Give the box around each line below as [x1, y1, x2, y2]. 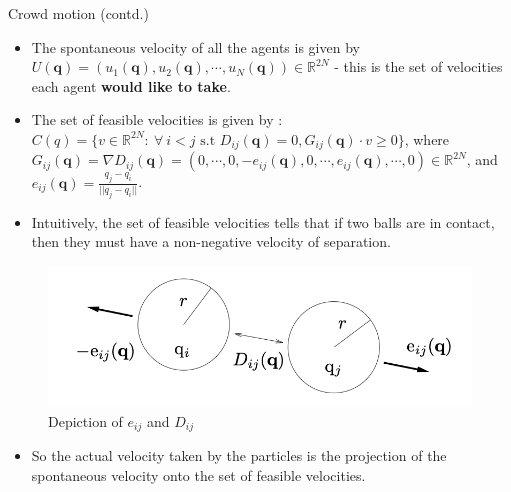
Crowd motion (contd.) [8, 3, 149, 23]
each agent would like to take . [31, 75, 231, 96]
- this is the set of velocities [334, 56, 503, 77]
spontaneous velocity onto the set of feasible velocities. [31, 465, 366, 486]
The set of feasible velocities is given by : [31, 109, 283, 130]
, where [404, 128, 450, 149]
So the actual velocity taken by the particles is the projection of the [31, 445, 447, 466]
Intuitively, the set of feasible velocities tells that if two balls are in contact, [31, 211, 495, 232]
